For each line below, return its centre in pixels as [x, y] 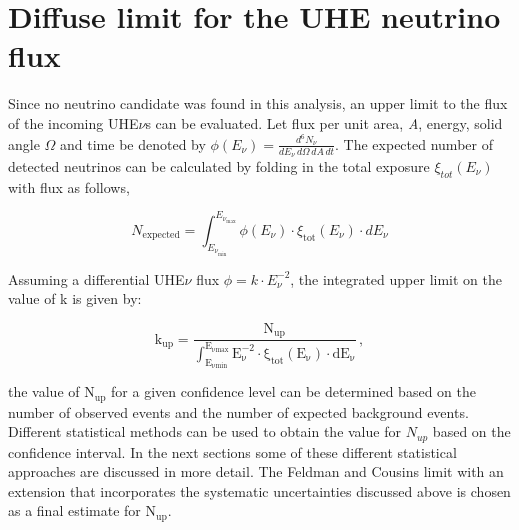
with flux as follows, [69, 186]
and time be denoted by [133, 143]
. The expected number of [414, 143]
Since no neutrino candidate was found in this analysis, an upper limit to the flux [258, 103]
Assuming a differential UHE [96, 278]
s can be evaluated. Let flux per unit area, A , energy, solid [324, 122]
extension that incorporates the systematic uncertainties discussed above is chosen [259, 490]
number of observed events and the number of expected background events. [238, 411]
